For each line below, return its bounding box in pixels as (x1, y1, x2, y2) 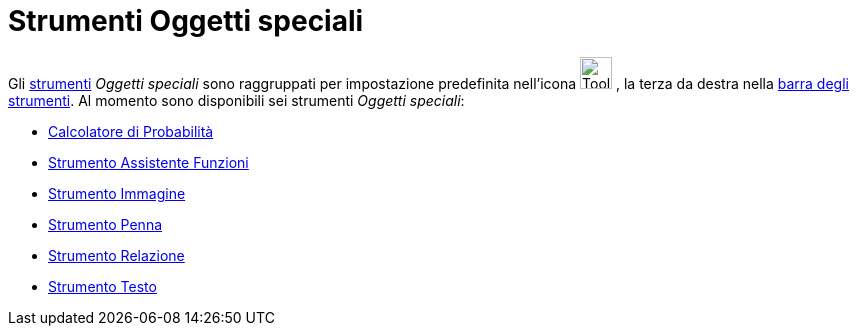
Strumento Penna (48, 215, 163, 233)
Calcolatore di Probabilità (48, 122, 214, 140)
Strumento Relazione (48, 246, 185, 264)
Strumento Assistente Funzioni (48, 153, 249, 171)
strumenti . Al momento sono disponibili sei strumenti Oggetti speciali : (8, 91, 465, 109)
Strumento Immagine (48, 184, 186, 202)
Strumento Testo (48, 277, 157, 295)
